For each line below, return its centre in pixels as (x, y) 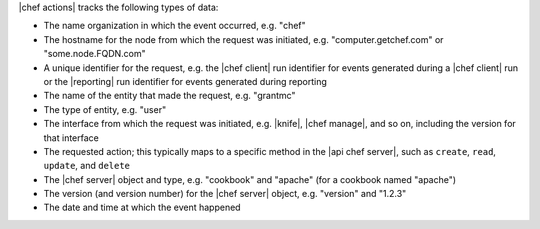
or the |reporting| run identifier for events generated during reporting (185, 81)
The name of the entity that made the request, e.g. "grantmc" (169, 96)
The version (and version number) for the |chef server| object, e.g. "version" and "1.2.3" (225, 194)
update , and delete (86, 166)
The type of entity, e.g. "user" (105, 109)
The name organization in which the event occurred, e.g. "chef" (175, 26)
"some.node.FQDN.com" (95, 54)
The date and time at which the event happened (142, 207)
